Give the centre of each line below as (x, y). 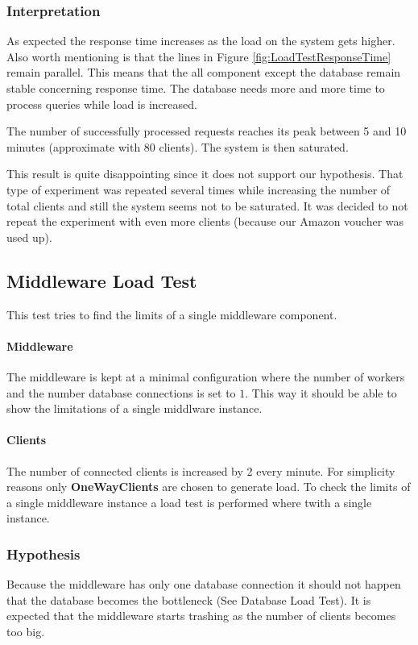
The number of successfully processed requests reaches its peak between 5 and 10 (207, 131)
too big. (26, 631)
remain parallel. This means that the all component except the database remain (204, 72)
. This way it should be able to (321, 392)
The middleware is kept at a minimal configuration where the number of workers (206, 376)
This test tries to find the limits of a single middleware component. (172, 314)
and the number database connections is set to (121, 392)
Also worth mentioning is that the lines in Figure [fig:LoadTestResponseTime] (199, 56)
